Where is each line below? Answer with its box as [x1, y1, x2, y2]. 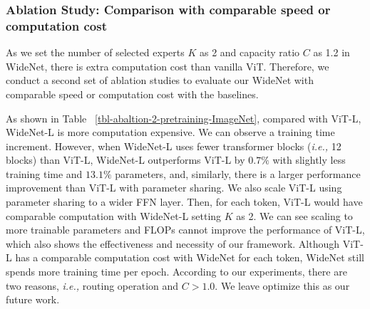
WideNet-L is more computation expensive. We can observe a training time [6, 125, 335, 140]
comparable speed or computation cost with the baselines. [6, 86, 259, 101]
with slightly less [272, 152, 346, 167]
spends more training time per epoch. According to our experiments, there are [6, 264, 347, 279]
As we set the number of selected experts [6, 45, 185, 60]
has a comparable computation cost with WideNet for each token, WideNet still [15, 250, 364, 265]
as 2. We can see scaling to [236, 208, 353, 223]
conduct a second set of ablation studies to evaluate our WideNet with [6, 73, 314, 88]
